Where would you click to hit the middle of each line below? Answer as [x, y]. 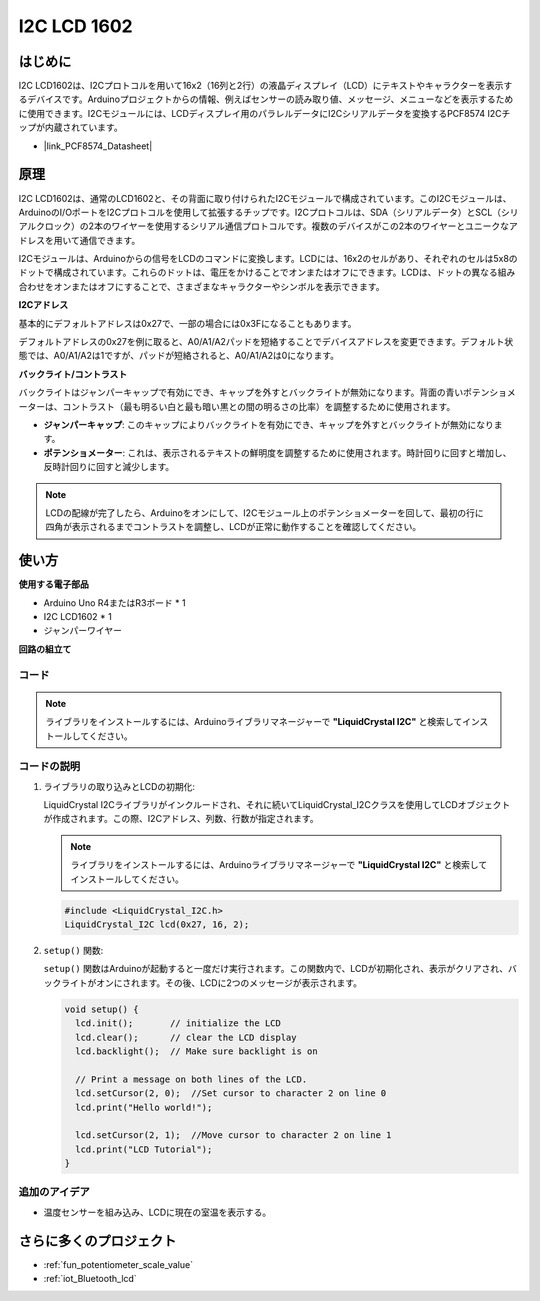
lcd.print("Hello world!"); [144, 1107]
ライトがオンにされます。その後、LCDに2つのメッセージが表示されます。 [211, 982]
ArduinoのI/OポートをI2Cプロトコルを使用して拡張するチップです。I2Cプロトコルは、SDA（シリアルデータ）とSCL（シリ [268, 212]
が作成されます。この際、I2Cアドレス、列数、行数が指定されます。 [181, 819]
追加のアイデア [54, 1192]
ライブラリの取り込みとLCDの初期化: [119, 786]
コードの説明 [49, 767]
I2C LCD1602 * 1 [77, 617]
